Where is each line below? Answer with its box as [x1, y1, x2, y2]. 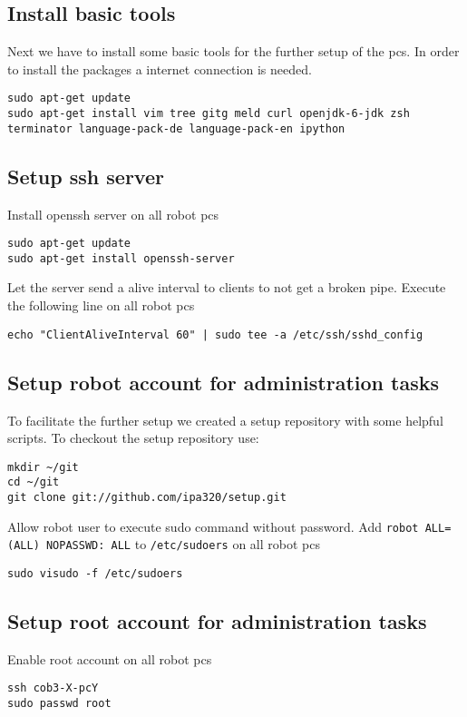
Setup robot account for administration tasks [7, 368, 439, 396]
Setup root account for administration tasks [7, 607, 427, 635]
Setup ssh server [7, 162, 164, 190]
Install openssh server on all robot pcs [7, 204, 219, 223]
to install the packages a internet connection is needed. [7, 59, 312, 78]
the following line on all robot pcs [7, 296, 195, 315]
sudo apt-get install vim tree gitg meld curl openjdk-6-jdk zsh [7, 107, 410, 121]
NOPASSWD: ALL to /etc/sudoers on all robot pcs [45, 535, 320, 554]
